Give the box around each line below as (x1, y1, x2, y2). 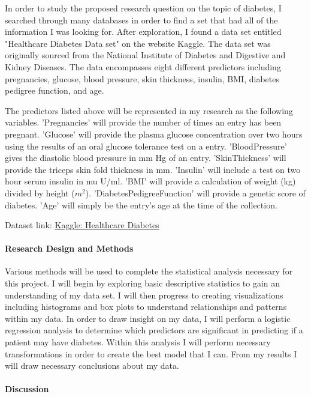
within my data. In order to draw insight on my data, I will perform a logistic (5, 312, 291, 324)
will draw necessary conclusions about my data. (5, 359, 179, 372)
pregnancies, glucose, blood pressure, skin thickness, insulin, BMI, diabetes (5, 72, 279, 85)
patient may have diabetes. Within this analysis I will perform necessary (5, 336, 271, 348)
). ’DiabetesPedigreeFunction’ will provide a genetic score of (85, 186, 306, 199)
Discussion (5, 383, 49, 395)
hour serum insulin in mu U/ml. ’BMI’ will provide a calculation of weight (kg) (5, 175, 296, 187)
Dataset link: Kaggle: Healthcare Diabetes (5, 219, 159, 231)
